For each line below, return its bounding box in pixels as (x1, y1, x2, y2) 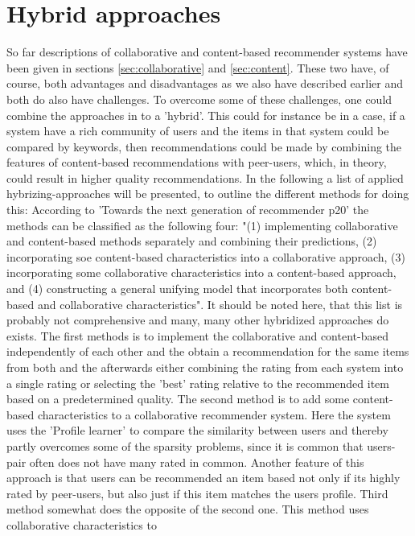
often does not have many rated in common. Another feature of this (29, 453, 364, 470)
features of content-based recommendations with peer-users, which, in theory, (6, 154, 387, 171)
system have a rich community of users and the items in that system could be (6, 122, 389, 139)
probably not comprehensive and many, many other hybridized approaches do (6, 311, 389, 328)
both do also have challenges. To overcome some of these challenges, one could (6, 90, 392, 107)
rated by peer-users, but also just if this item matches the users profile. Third (6, 484, 388, 501)
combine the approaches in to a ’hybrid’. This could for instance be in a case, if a (6, 106, 405, 123)
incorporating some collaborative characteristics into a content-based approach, (6, 264, 397, 281)
